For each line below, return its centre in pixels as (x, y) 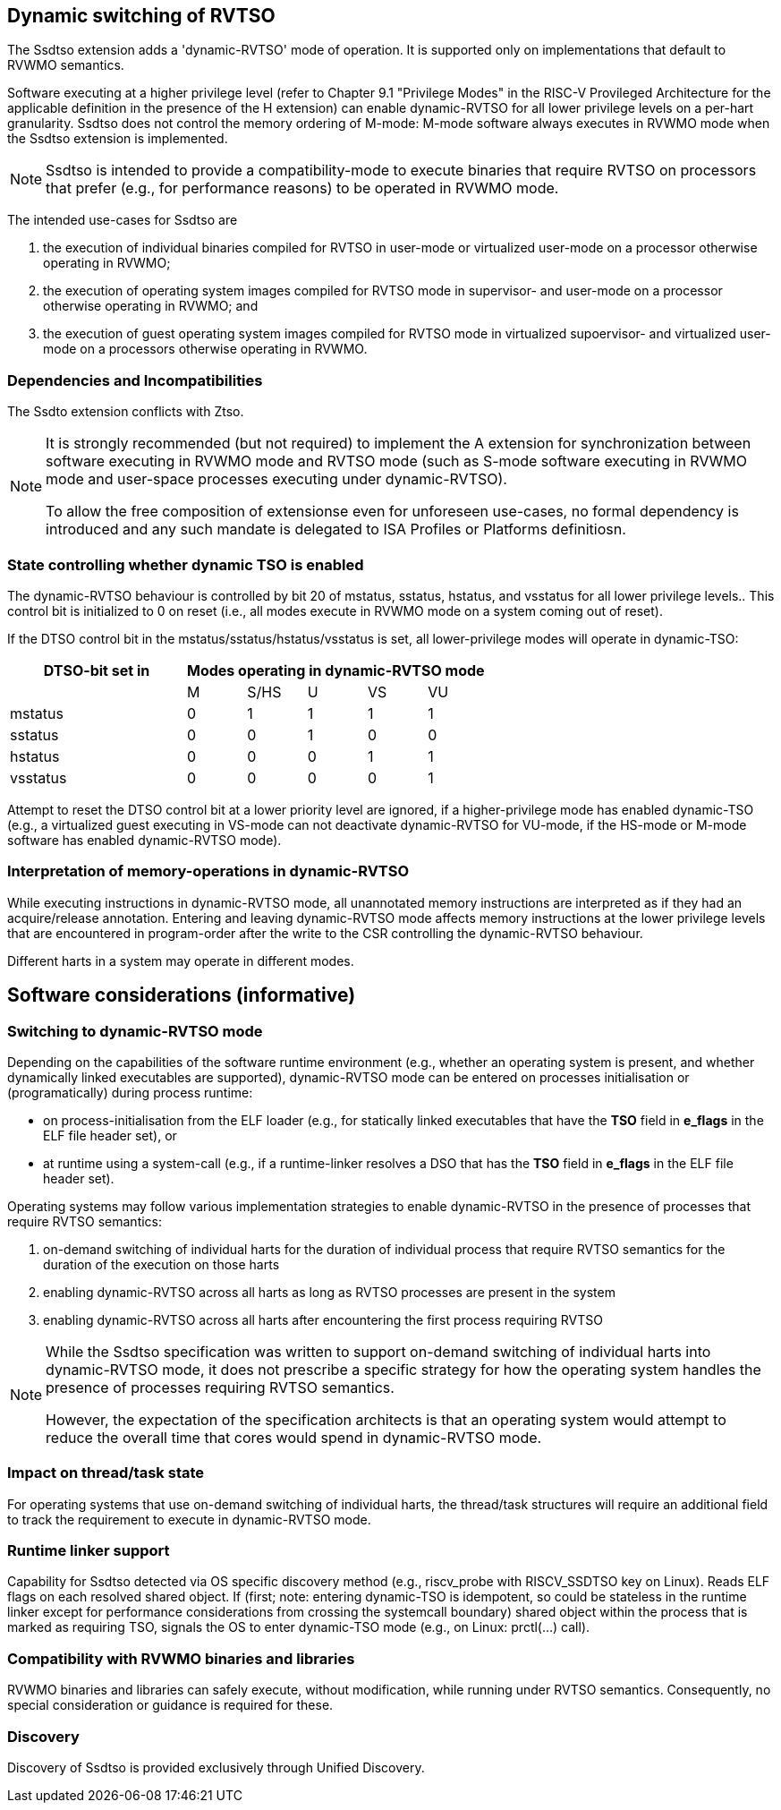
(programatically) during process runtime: (130, 1092)
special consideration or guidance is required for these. (170, 1705)
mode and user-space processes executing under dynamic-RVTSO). (276, 479)
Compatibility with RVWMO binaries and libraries (181, 1658)
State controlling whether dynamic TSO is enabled (186, 564)
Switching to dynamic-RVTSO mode (135, 1031)
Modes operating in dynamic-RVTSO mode (336, 670)
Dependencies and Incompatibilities (135, 380)
